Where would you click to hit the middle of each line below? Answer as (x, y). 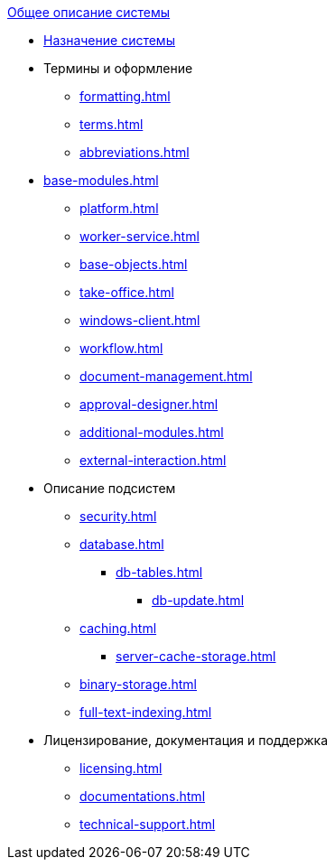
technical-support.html (148, 824)
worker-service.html (140, 236)
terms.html (112, 124)
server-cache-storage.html (196, 656)
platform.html (119, 208)
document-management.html (166, 376)
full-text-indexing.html (146, 712)
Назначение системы (109, 40)
